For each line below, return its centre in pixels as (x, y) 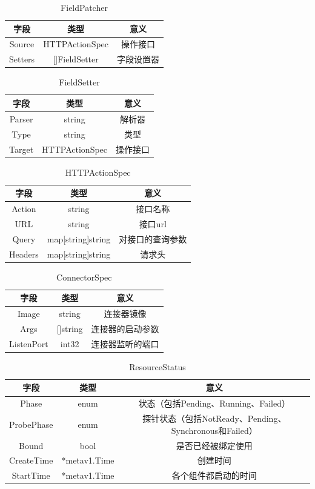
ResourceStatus (157, 366)
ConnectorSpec (84, 277)
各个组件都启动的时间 (214, 475)
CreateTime (31, 460)
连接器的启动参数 (125, 328)
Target (22, 149)
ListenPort (29, 343)
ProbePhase (31, 424)
